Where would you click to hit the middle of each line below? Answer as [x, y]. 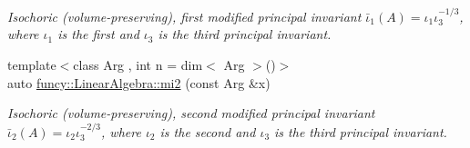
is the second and [208, 131]
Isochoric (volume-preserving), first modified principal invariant [184, 16]
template [32, 64]
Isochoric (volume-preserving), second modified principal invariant [191, 113]
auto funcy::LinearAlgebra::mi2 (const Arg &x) [139, 82]
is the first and [98, 34]
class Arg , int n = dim [138, 64]
